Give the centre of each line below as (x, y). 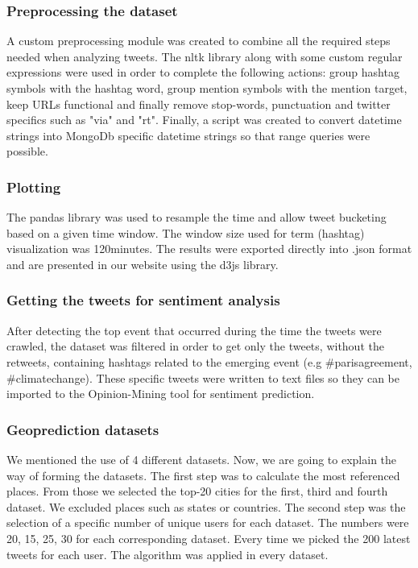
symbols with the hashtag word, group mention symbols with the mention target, (207, 88)
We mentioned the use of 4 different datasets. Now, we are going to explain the (202, 459)
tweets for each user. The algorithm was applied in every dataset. (168, 554)
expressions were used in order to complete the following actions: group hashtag (203, 72)
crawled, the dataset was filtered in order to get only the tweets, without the (195, 346)
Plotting (34, 187)
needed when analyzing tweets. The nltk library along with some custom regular (205, 56)
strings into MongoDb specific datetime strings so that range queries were (188, 135)
